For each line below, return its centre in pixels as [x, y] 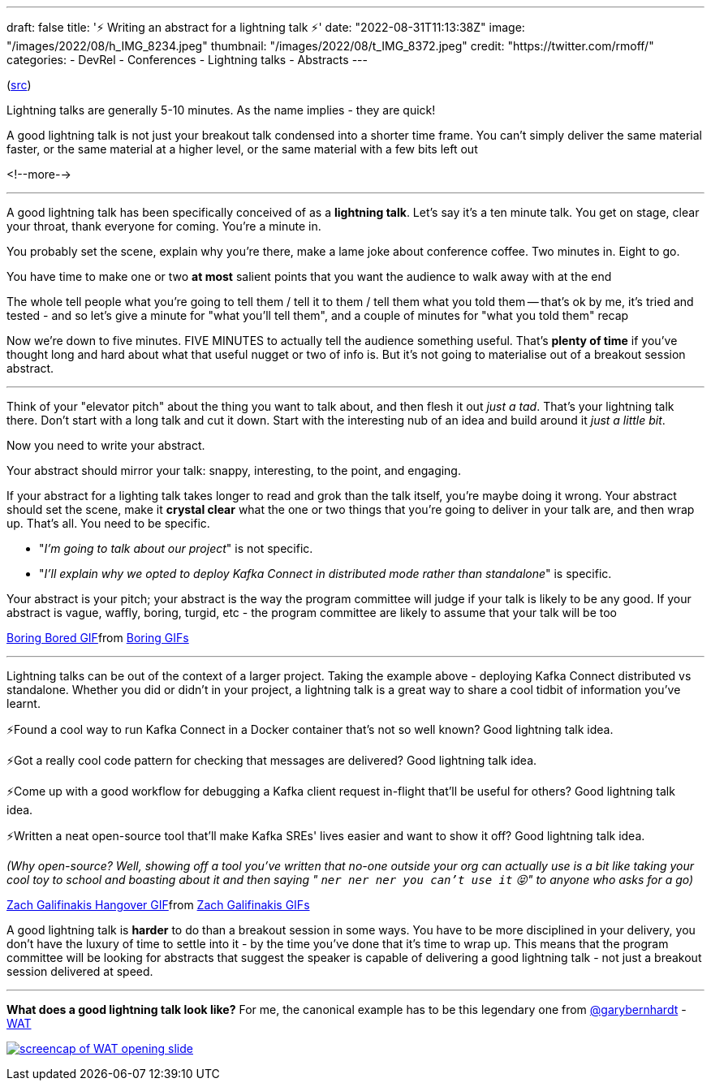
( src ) [19, 85]
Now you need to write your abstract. [106, 445]
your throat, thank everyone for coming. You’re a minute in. [164, 226]
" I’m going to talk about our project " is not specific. [176, 548]
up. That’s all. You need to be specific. [108, 523]
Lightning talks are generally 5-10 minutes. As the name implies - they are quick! [221, 110]
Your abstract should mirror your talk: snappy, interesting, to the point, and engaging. [234, 470]
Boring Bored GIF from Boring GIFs [98, 638]
